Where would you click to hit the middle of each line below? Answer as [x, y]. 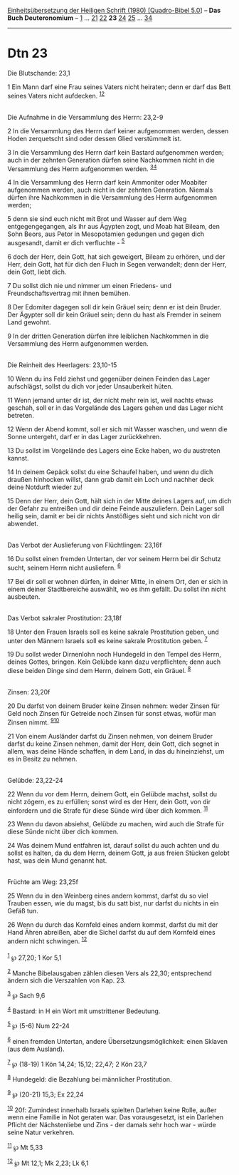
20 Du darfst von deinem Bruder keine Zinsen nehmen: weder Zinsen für [114, 706]
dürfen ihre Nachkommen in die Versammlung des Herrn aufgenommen [112, 197]
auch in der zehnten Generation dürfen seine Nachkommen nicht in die [111, 160]
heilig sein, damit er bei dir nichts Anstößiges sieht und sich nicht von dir [114, 515]
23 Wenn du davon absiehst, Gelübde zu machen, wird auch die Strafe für [116, 824]
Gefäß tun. [23, 911]
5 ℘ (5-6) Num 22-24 [38, 1025]
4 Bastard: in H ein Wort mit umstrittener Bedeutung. [84, 1010]
